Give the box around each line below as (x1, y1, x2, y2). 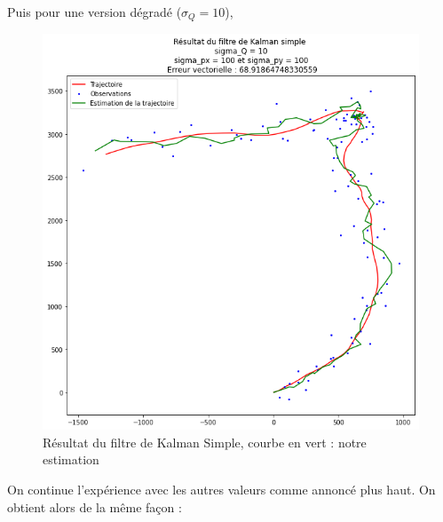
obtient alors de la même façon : (7, 497, 182, 516)
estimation (43, 450, 99, 469)
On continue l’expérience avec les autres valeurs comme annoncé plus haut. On (7, 479, 436, 498)
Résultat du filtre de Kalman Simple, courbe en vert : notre (43, 432, 367, 451)
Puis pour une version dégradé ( (7, 3, 182, 20)
